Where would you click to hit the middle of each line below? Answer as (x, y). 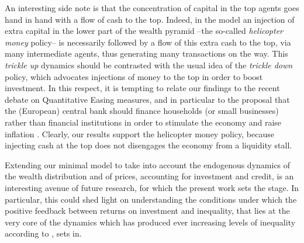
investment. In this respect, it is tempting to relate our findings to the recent (142, 88)
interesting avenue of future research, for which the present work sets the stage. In (152, 187)
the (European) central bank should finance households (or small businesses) (142, 111)
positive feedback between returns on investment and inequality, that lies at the (147, 211)
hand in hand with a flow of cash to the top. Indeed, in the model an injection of (150, 19)
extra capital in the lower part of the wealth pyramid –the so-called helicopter (144, 31)
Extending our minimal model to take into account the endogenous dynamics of (148, 164)
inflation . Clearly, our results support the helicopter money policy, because (139, 133)
